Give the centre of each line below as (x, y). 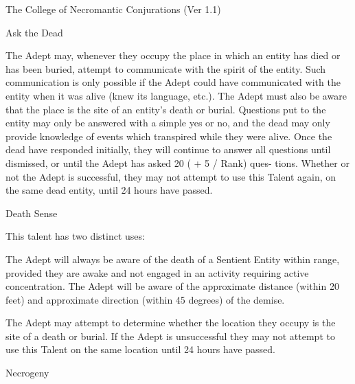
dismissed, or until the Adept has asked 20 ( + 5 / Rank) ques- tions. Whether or (177, 162)
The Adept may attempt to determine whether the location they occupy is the (171, 323)
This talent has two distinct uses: (75, 236)
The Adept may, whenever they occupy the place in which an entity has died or (173, 55)
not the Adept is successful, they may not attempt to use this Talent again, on (171, 176)
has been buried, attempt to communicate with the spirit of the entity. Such (166, 68)
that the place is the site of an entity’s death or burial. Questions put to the (166, 109)
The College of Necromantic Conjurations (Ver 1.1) (113, 9)
